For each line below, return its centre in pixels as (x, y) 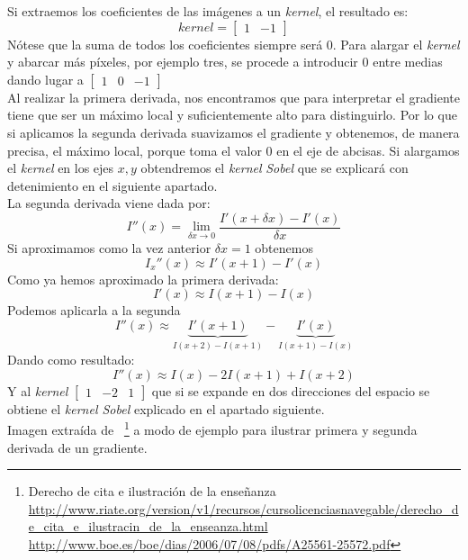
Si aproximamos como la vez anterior (109, 248)
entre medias (408, 62)
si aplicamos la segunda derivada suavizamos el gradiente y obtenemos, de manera (234, 132)
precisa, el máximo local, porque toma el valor (135, 150)
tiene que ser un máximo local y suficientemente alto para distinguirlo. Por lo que (232, 115)
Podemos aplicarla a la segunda (94, 310)
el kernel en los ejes (61, 168)
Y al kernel (38, 390)
